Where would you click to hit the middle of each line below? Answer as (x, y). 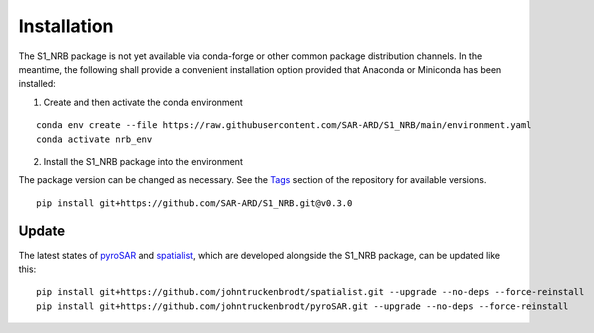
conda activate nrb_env (94, 139)
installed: (37, 84)
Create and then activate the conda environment (143, 102)
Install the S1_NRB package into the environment (143, 161)
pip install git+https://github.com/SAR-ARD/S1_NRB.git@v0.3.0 (194, 203)
